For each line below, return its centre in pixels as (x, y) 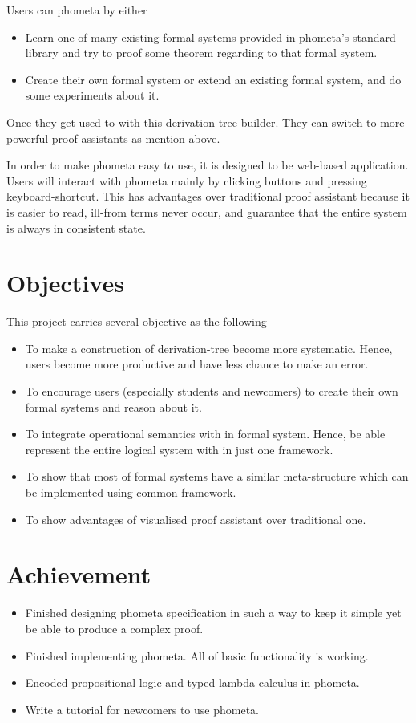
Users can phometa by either (77, 10)
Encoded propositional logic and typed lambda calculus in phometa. (192, 682)
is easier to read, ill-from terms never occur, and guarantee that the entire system (207, 211)
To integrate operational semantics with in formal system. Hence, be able (205, 434)
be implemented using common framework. (131, 492)
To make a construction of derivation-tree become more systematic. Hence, (209, 348)
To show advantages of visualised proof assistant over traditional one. (196, 519)
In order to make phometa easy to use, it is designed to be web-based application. (208, 165)
